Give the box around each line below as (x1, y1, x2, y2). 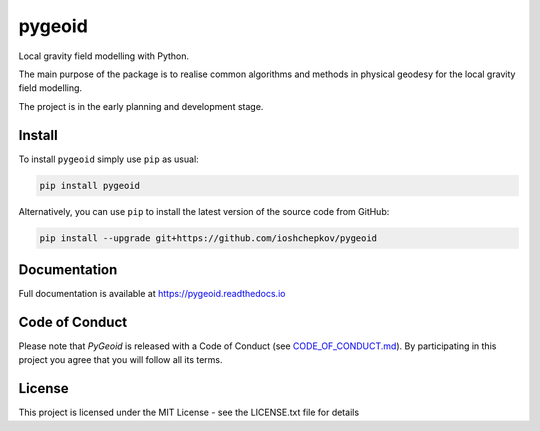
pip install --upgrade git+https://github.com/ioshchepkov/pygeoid (39, 232, 378, 244)
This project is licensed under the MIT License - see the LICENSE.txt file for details (18, 406, 360, 419)
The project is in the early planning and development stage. (18, 100, 264, 112)
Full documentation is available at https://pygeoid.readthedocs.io (18, 288, 286, 300)
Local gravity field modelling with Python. (18, 50, 190, 62)
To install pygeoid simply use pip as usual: (18, 153, 199, 165)
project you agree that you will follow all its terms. (18, 354, 224, 366)
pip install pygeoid (39, 180, 140, 191)
